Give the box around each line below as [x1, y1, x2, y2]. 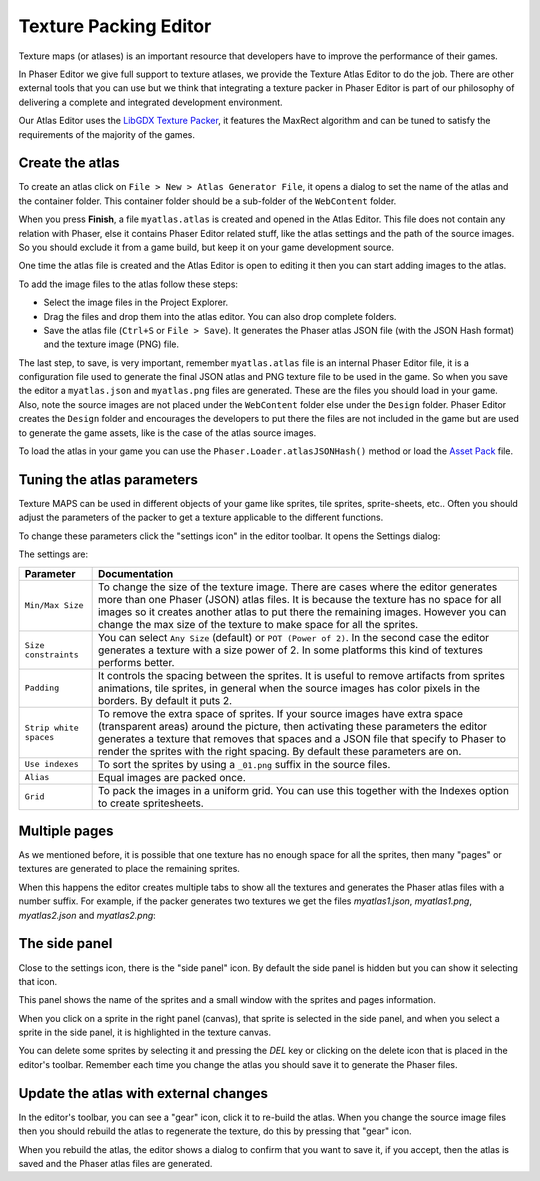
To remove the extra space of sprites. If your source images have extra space [98, 706, 464, 720]
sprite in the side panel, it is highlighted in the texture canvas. [18, 1026, 272, 1039]
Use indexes [24, 759, 79, 770]
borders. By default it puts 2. [98, 693, 233, 707]
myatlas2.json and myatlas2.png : [18, 909, 157, 921]
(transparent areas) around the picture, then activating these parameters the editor [98, 719, 488, 733]
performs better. [98, 655, 175, 669]
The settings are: [18, 548, 89, 560]
